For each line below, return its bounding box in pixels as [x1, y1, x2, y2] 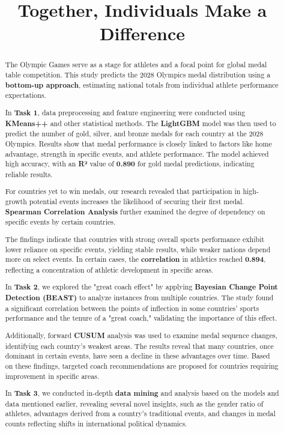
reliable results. [5, 169, 53, 179]
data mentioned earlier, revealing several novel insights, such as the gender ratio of [5, 398, 264, 408]
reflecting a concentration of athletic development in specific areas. [5, 264, 214, 274]
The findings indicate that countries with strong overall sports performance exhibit [5, 234, 265, 244]
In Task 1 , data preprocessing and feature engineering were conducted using [5, 107, 246, 118]
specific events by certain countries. [5, 217, 116, 227]
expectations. [5, 90, 46, 100]
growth [5, 196, 27, 207]
